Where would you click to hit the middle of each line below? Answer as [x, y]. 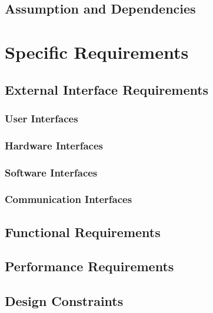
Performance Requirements [89, 266]
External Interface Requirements [107, 89]
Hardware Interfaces [54, 145]
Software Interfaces [51, 172]
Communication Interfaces [69, 199]
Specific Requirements [97, 51]
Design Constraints [64, 301]
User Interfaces [41, 118]
